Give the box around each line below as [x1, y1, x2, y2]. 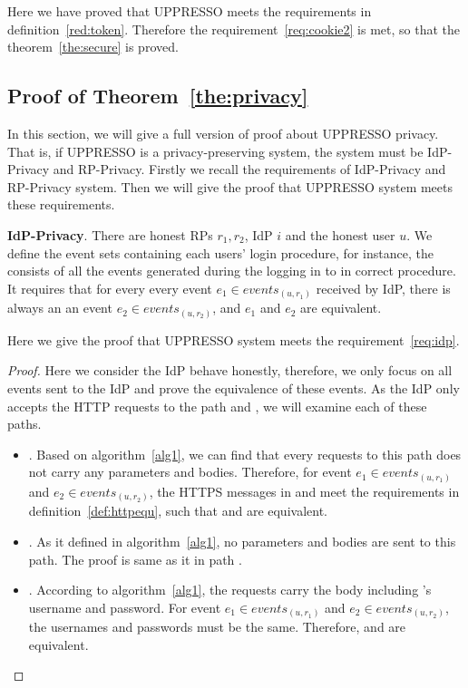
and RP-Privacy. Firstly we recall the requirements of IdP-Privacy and [53, 160, 446, 179]
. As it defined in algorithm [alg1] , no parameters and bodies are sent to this [28, 531, 456, 550]
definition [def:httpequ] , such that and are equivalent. [28, 501, 327, 520]
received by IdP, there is [316, 278, 451, 297]
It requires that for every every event [7, 278, 212, 297]
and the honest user [285, 225, 395, 244]
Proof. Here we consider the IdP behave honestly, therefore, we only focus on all [7, 361, 453, 380]
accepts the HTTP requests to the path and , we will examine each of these [7, 396, 427, 415]
